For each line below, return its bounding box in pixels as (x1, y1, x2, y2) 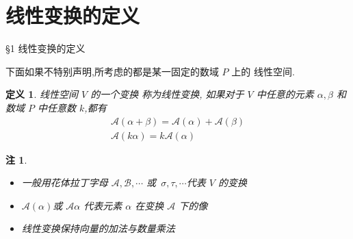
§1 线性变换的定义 (5, 41, 86, 55)
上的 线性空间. (231, 64, 295, 78)
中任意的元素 (256, 87, 314, 101)
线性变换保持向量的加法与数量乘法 (21, 221, 175, 236)
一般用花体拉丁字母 (21, 175, 108, 190)
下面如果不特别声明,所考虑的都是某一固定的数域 (5, 64, 219, 78)
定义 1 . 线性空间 (5, 87, 78, 101)
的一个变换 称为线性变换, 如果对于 (90, 87, 244, 101)
